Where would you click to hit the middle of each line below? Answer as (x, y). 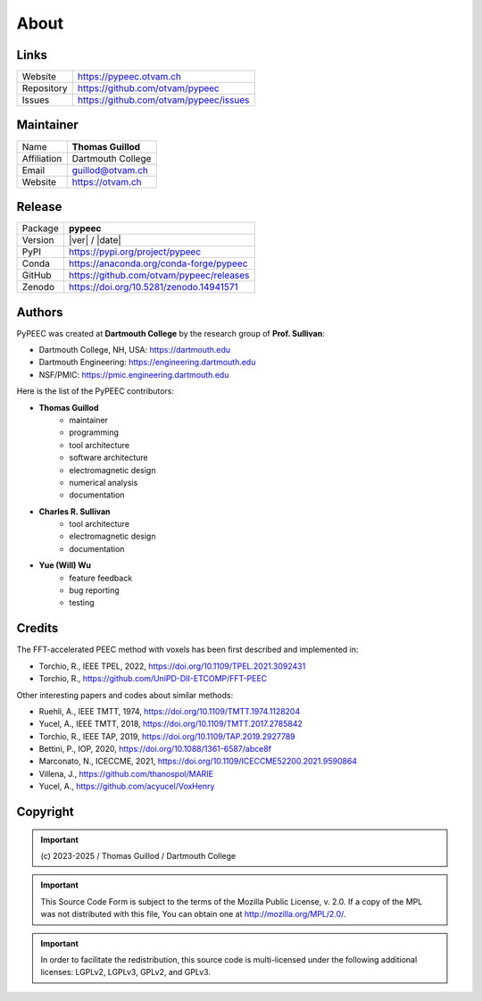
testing (82, 603)
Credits (37, 628)
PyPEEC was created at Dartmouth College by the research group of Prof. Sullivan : (170, 333)
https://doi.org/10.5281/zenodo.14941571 (153, 288)
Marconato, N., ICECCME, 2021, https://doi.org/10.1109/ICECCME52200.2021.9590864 (198, 761)
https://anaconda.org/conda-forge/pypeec (158, 263)
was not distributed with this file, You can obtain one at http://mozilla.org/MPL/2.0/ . (193, 914)
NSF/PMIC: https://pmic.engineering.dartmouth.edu (134, 374)
